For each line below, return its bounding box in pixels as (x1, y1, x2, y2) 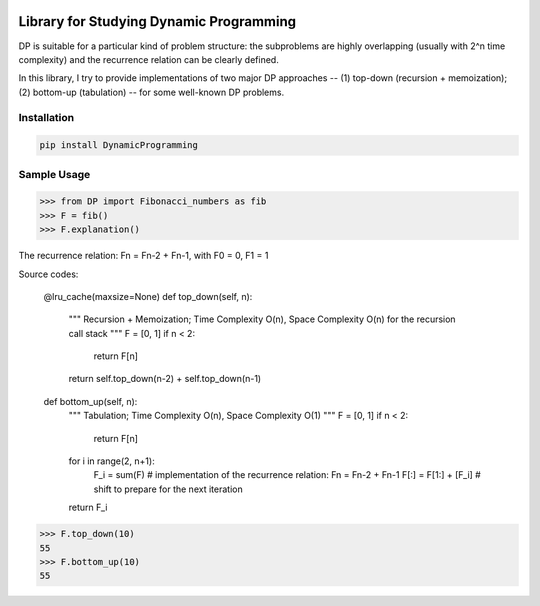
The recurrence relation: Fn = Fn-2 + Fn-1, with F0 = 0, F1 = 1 (18, 250, 269, 262)
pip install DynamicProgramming (39, 140, 199, 151)
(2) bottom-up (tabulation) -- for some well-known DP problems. (18, 86, 285, 98)
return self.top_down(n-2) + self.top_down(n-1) (68, 373, 262, 385)
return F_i (68, 501, 108, 514)
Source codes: (18, 268, 79, 280)
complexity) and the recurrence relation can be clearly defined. (18, 53, 279, 65)
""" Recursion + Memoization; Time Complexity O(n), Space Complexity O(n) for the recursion (68, 313, 456, 325)
